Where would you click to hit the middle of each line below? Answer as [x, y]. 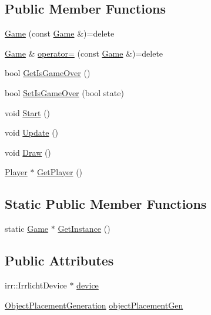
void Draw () [28, 152]
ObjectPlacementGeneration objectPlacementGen [94, 305]
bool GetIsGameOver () [48, 73]
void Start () [28, 112]
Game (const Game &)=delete [60, 33]
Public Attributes [59, 260]
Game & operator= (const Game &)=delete [84, 53]
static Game [27, 229]
